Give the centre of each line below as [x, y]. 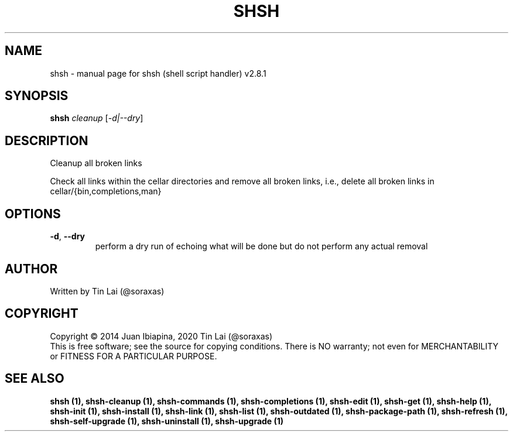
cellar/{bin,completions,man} [106, 191]
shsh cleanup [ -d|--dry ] [97, 118]
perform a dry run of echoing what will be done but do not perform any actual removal [261, 246]
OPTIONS [33, 214]
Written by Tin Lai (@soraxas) [107, 291]
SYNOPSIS [37, 96]
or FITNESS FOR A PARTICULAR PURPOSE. [134, 356]
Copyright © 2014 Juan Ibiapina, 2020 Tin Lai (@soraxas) [161, 336]
